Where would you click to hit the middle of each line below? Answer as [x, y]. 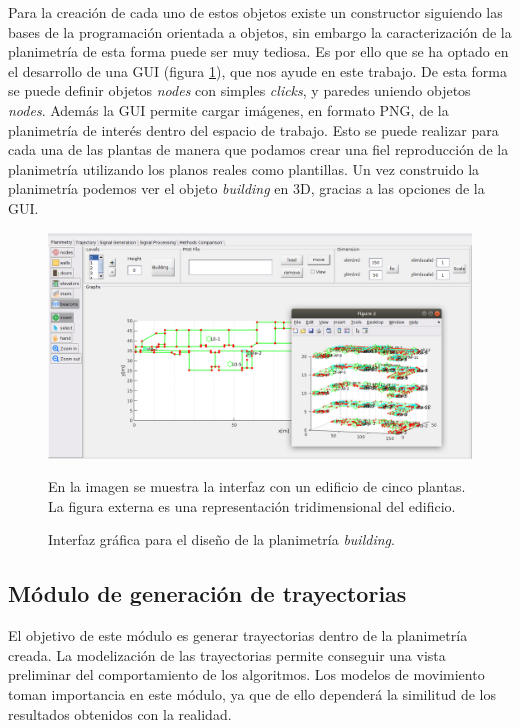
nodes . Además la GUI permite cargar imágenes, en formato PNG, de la [228, 109]
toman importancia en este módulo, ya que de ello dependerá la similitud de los [252, 693]
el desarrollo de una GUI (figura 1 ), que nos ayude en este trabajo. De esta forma [257, 70]
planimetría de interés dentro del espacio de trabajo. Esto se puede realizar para [253, 129]
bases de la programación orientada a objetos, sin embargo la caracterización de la [260, 31]
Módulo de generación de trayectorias [207, 593]
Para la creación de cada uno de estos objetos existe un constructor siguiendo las [255, 12]
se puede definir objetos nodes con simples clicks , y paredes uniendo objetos [239, 90]
